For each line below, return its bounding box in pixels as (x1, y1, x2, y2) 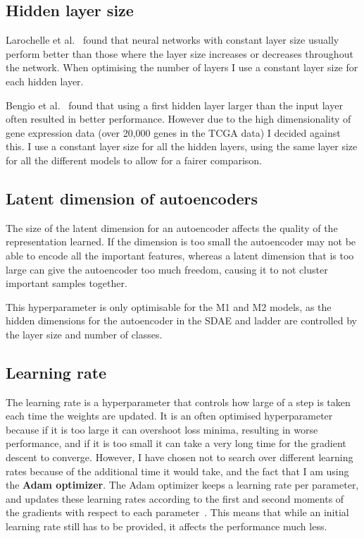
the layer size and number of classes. (6, 326, 163, 341)
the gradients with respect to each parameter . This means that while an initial (6, 505, 349, 520)
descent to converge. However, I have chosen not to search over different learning (6, 450, 353, 465)
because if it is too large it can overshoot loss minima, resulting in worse (6, 422, 318, 436)
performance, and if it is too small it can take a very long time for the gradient (6, 436, 346, 451)
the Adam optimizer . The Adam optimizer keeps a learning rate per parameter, (6, 477, 359, 492)
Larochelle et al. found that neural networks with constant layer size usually (6, 32, 339, 47)
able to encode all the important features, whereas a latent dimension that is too (6, 247, 354, 262)
